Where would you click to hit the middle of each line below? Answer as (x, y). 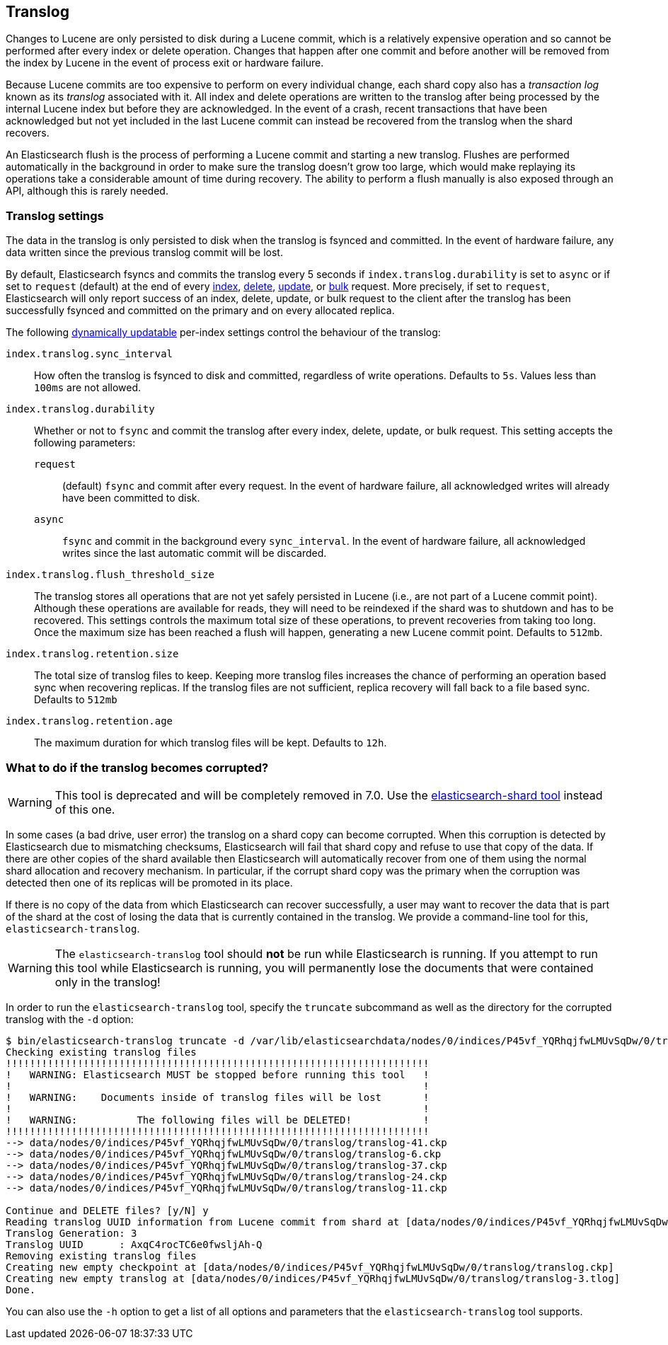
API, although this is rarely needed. (87, 191)
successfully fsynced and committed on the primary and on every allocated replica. (200, 311)
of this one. (85, 809)
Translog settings (55, 215)
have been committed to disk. (131, 498)
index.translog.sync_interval (90, 354)
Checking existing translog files (101, 1052)
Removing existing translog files (101, 1255)
